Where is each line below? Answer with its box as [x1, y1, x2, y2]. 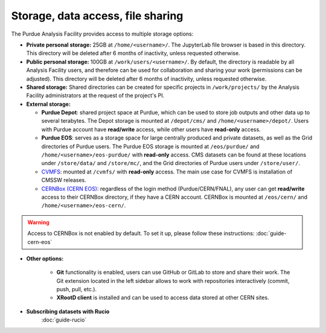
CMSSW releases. [41, 176, 87, 184]
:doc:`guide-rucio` [41, 316, 87, 323]
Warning [27, 218, 50, 226]
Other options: [26, 254, 64, 262]
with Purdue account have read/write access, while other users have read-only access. [41, 126, 261, 133]
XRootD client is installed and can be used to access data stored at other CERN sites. [56, 294, 269, 302]
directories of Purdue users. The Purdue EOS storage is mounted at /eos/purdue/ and [41, 143, 260, 150]
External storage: [26, 100, 71, 108]
